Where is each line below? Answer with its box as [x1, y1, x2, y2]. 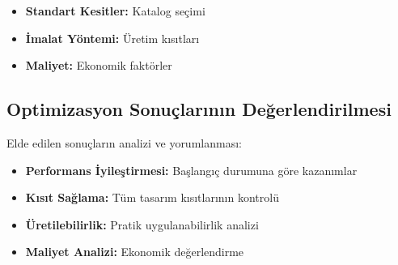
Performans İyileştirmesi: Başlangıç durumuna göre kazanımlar [25, 161, 358, 178]
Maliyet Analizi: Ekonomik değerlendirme [25, 243, 244, 260]
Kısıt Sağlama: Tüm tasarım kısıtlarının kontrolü [25, 189, 279, 206]
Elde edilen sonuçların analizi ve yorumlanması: [6, 134, 242, 151]
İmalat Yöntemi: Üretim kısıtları [25, 29, 200, 46]
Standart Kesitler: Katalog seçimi [25, 2, 205, 19]
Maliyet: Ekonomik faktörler [25, 57, 172, 74]
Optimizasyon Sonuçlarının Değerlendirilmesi [6, 96, 392, 122]
